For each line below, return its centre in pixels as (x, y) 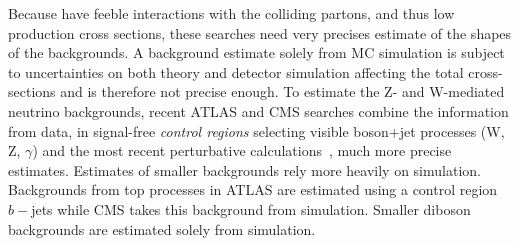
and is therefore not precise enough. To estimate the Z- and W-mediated (282, 91)
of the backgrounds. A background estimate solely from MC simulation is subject (256, 52)
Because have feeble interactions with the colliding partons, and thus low (231, 13)
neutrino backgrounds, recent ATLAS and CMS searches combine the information (258, 110)
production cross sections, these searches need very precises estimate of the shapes (260, 32)
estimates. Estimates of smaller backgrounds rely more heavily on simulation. (244, 169)
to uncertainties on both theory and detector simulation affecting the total (236, 71)
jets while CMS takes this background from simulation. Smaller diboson (251, 208)
